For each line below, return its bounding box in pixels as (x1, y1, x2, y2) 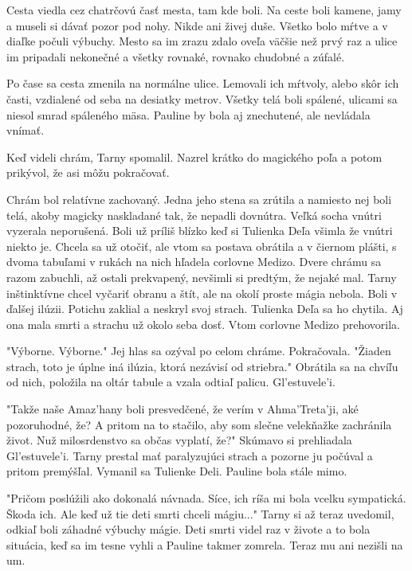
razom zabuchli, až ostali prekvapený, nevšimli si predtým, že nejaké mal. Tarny (6, 268, 397, 285)
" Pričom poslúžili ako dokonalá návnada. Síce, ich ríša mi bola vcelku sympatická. (6, 490, 406, 506)
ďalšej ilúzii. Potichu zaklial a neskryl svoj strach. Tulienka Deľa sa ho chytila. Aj (6, 300, 403, 317)
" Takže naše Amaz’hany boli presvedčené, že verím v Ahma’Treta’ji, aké (6, 401, 359, 417)
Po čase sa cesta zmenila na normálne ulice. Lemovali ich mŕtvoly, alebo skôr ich (6, 75, 399, 92)
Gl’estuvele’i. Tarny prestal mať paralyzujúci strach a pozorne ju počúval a (6, 447, 373, 463)
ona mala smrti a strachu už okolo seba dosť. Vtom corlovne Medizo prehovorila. (6, 315, 400, 332)
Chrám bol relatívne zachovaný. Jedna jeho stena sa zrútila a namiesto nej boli (6, 190, 392, 207)
